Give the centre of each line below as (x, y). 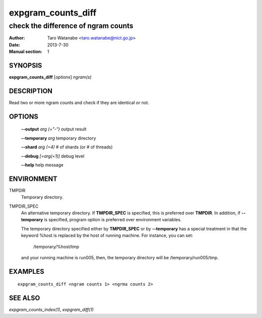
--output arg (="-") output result (54, 129)
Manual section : (26, 52)
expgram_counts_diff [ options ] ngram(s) (50, 77)
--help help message (42, 165)
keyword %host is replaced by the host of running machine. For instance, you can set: (107, 235)
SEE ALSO (25, 298)
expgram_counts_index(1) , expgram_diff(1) (51, 310)
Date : (15, 45)
